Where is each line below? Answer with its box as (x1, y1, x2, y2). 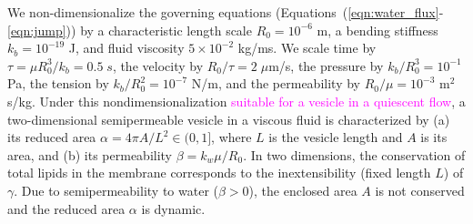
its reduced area (7, 127, 96, 147)
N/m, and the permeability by (191, 74, 360, 93)
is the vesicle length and (268, 127, 403, 147)
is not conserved (375, 180, 465, 199)
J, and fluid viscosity (68, 38, 185, 57)
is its (420, 127, 448, 147)
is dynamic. (141, 199, 206, 218)
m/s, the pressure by (268, 56, 384, 75)
